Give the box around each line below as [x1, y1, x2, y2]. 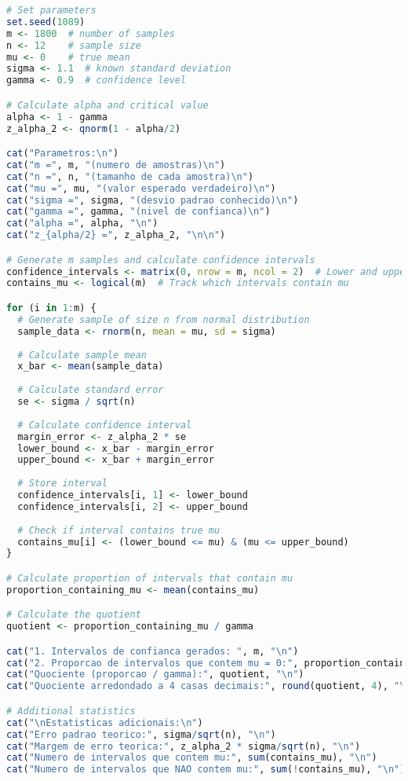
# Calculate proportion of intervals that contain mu [6, 572, 293, 584]
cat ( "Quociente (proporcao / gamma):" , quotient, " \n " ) [6, 669, 304, 680]
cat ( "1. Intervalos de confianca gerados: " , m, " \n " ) [6, 645, 299, 657]
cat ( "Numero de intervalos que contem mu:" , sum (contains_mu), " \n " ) [6, 752, 377, 764]
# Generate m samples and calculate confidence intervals [6, 254, 315, 266]
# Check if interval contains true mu [17, 524, 220, 536]
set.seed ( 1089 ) [6, 16, 86, 27]
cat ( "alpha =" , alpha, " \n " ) [6, 218, 158, 229]
